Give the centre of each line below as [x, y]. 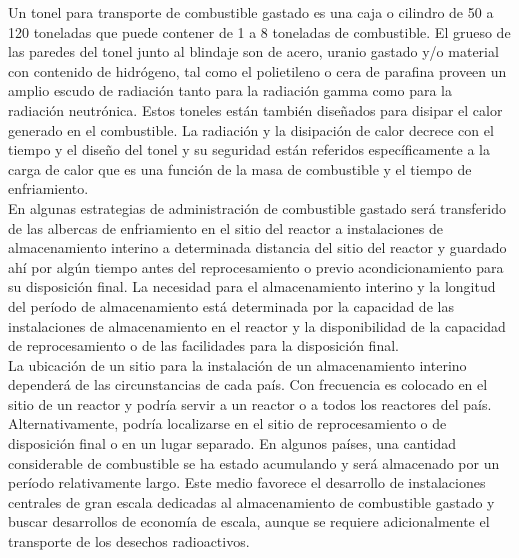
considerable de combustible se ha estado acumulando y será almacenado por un [254, 462]
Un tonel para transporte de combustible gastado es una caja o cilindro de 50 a [251, 12]
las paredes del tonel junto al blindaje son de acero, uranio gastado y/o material [253, 51]
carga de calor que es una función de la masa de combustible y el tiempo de [240, 168]
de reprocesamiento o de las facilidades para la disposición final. [203, 345]
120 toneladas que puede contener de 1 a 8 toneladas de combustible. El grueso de [259, 31]
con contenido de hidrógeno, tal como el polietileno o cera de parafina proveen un [257, 70]
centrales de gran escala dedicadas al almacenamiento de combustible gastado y [251, 501]
